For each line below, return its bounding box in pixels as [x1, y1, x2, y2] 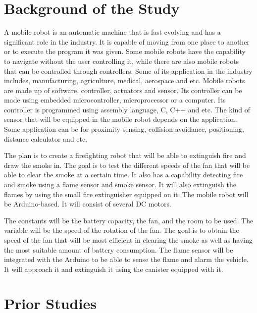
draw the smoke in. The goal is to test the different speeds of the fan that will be [4, 159, 250, 170]
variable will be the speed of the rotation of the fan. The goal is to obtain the [4, 225, 239, 235]
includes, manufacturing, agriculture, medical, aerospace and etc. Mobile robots [4, 75, 245, 86]
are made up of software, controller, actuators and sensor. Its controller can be [4, 85, 242, 95]
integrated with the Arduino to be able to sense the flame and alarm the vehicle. [4, 254, 249, 264]
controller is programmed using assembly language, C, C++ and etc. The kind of [4, 104, 251, 114]
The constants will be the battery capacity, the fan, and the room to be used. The [4, 215, 254, 225]
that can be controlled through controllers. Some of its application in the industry [4, 65, 253, 76]
